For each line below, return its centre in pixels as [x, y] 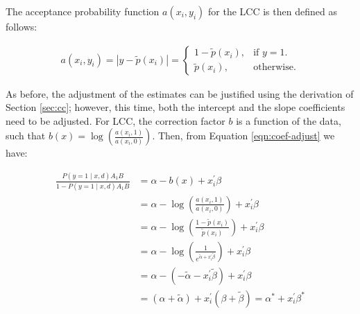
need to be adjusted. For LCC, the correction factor [115, 120]
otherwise [273, 68]
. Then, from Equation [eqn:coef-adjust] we [243, 136]
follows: [22, 26]
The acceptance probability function [83, 11]
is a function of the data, [289, 120]
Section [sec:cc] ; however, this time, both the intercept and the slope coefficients [175, 107]
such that [26, 136]
